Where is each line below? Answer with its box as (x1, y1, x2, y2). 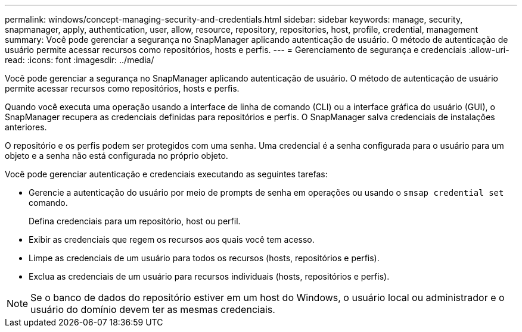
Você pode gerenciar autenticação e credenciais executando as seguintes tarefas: (5, 169, 328, 179)
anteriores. (5, 122, 47, 132)
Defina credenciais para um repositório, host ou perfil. (29, 216, 241, 226)
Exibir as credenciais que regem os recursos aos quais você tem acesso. (29, 234, 315, 245)
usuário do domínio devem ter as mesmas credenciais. (30, 303, 275, 315)
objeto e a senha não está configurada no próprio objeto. (5, 151, 228, 161)
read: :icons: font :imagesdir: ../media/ (5, 55, 154, 65)
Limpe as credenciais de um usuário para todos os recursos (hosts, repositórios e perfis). (29, 253, 380, 263)
